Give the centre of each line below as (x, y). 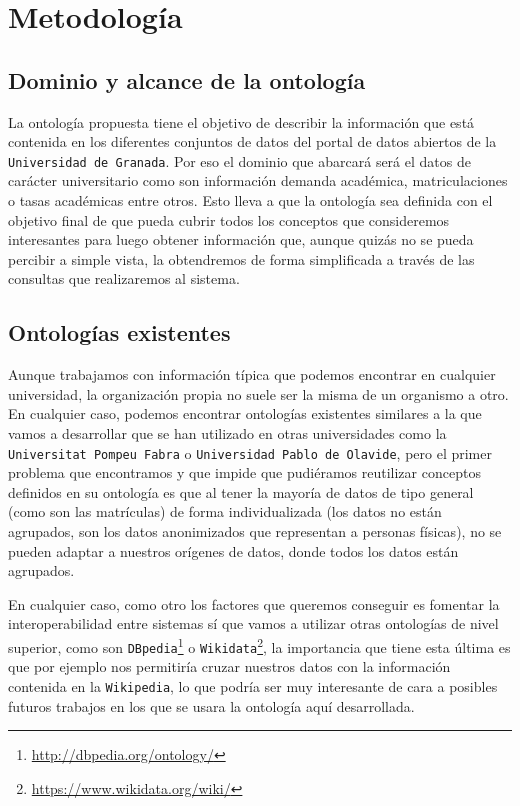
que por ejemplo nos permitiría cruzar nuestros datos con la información (229, 666)
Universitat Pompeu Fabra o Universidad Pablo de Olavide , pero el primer (250, 452)
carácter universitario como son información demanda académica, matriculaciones (258, 180)
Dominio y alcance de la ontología (187, 79)
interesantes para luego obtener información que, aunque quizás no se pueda (241, 239)
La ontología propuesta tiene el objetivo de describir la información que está (241, 121)
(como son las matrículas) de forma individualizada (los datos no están (225, 511)
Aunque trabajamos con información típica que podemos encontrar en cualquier (252, 374)
